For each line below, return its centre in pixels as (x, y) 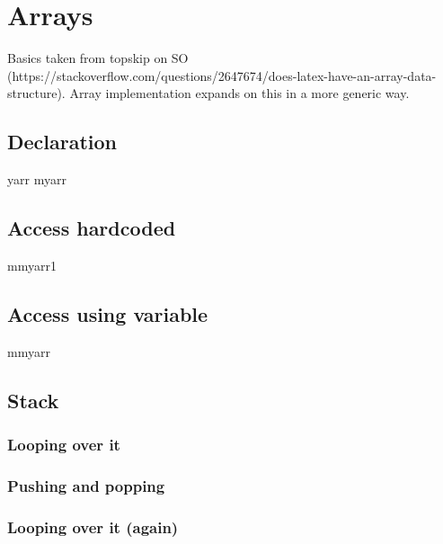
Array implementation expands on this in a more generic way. (239, 93)
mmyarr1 (32, 265)
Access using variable (108, 313)
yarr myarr (37, 179)
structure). (36, 93)
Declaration (62, 142)
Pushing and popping (86, 485)
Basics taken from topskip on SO (98, 58)
